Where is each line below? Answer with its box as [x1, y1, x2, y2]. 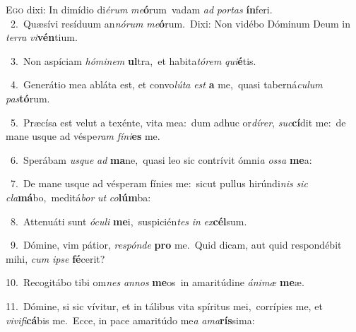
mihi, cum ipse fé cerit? [6, 251, 105, 266]
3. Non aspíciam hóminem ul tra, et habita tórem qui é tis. [10, 53, 256, 68]
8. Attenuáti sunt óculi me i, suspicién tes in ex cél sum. [10, 213, 247, 228]
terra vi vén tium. [6, 30, 78, 45]
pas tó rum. [6, 90, 50, 105]
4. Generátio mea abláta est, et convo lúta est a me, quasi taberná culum [10, 77, 323, 92]
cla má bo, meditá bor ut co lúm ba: [6, 189, 151, 204]
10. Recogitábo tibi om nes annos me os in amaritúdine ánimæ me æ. [6, 275, 304, 290]
